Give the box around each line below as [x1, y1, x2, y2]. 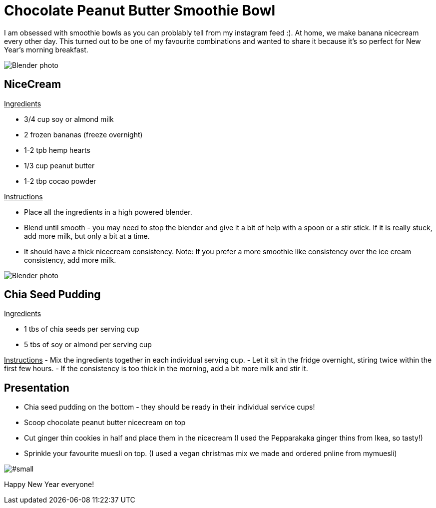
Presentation [4, 381, 69, 394]
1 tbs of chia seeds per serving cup [24, 325, 139, 334]
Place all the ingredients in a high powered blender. [24, 207, 192, 216]
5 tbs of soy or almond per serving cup [24, 340, 152, 349]
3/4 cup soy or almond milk [24, 114, 114, 123]
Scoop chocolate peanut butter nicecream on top [24, 418, 186, 427]
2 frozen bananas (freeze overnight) [24, 130, 143, 139]
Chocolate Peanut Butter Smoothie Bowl [4, 2, 276, 19]
